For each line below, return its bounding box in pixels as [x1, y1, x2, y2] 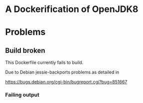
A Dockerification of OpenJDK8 [5, 3, 139, 15]
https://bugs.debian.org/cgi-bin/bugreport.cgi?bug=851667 [5, 79, 128, 85]
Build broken [5, 46, 46, 54]
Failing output [5, 91, 40, 98]
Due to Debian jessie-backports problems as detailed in [5, 69, 120, 75]
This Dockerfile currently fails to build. [5, 59, 84, 65]
